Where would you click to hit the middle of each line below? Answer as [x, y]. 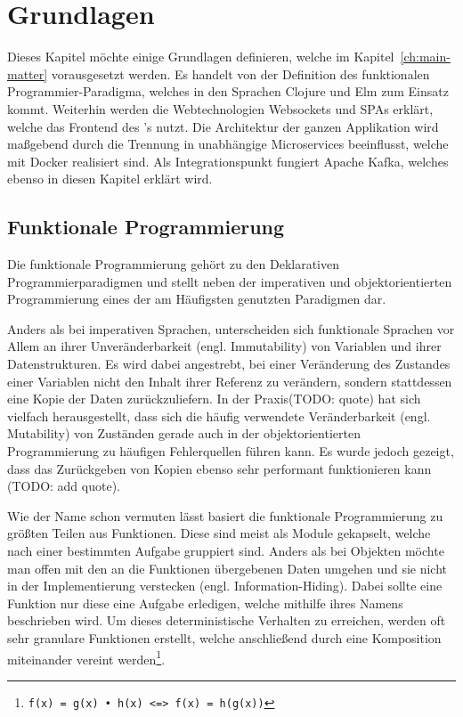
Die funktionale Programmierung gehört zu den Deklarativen [173, 264]
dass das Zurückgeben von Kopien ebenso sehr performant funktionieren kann [219, 468]
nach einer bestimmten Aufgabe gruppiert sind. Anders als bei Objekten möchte [226, 550]
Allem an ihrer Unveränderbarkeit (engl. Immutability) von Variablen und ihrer [224, 346]
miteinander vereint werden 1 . [86, 657]
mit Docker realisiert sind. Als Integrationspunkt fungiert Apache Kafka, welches [228, 161]
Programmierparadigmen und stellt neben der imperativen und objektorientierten [230, 281]
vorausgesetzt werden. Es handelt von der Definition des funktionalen [240, 73]
